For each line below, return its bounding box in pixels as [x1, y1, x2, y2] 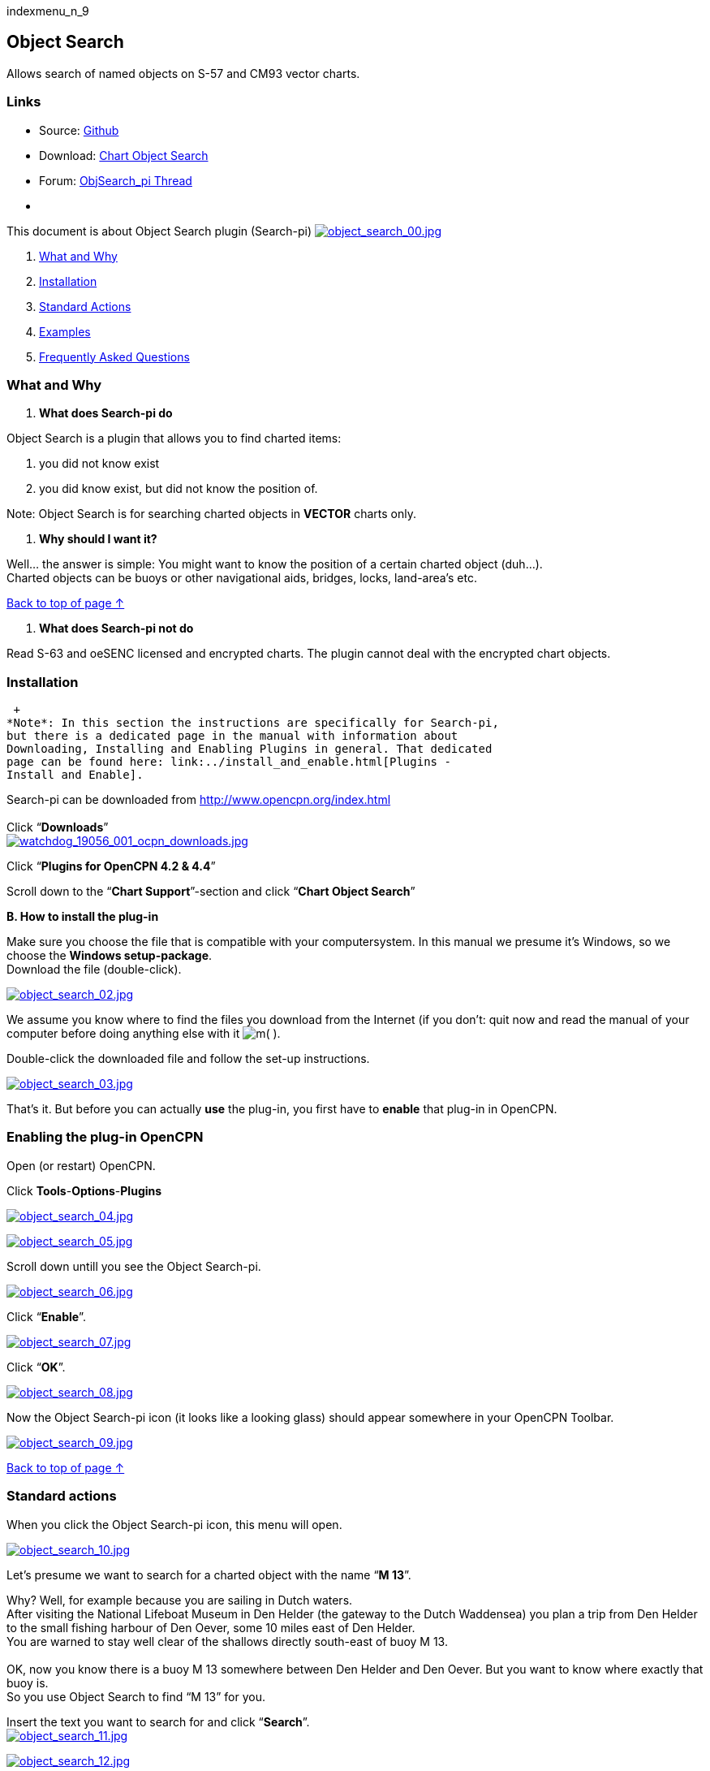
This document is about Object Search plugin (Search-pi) [6, 223, 312, 238]
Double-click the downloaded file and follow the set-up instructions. [6, 1052, 370, 1066]
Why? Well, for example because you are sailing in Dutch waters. [6, 1592, 353, 1607]
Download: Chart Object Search [39, 148, 209, 162]
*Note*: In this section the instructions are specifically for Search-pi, [6, 716, 499, 730]
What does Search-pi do [39, 406, 173, 421]
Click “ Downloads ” [6, 820, 109, 835]
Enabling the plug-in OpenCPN [6, 1129, 204, 1146]
